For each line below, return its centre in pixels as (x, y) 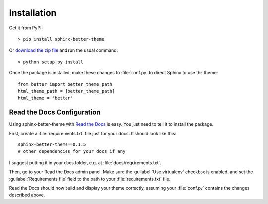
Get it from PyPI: (26, 28)
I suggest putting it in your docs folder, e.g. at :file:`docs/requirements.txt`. (85, 163)
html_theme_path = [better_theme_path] (67, 91)
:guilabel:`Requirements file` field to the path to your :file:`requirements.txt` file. (90, 179)
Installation (33, 13)
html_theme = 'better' (46, 98)
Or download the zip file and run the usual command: (64, 50)
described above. (27, 195)
